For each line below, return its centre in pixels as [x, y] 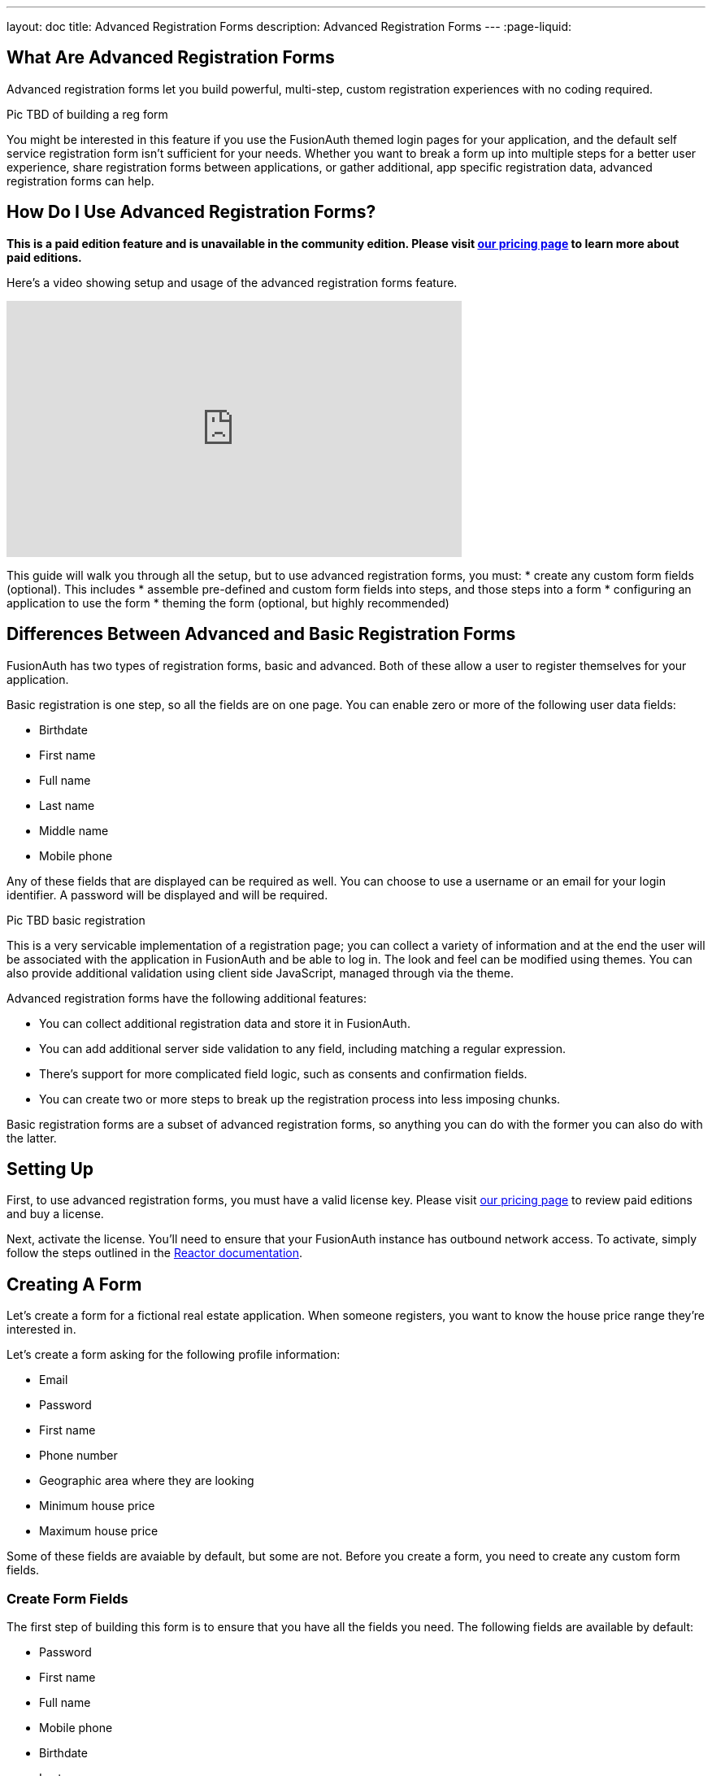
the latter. [32, 1138]
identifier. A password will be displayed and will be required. [167, 895]
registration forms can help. [80, 181]
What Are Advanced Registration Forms [171, 58]
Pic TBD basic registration [76, 920]
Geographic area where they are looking [147, 1481]
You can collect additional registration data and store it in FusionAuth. [225, 1023]
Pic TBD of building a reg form [87, 114]
